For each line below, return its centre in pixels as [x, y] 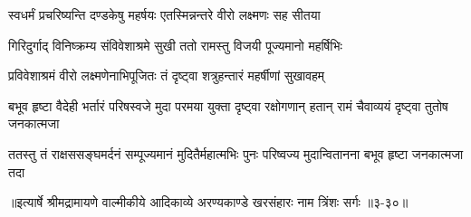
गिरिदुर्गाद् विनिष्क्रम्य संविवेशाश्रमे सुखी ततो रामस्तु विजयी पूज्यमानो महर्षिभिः [175, 45]
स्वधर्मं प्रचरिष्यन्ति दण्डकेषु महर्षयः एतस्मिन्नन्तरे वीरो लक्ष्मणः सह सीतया [164, 14]
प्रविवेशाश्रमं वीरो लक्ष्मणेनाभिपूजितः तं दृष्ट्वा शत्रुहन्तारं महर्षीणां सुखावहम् [167, 75]
